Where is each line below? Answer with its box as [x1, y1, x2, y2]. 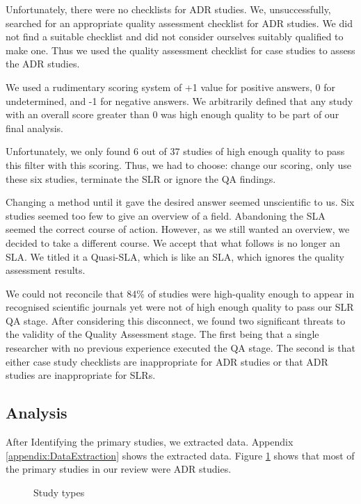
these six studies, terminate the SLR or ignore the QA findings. [6, 171, 276, 186]
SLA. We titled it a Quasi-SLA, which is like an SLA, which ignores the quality [6, 249, 344, 263]
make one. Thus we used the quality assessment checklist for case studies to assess [6, 42, 355, 57]
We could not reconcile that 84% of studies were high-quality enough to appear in [6, 286, 355, 300]
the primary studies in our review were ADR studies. [6, 462, 232, 476]
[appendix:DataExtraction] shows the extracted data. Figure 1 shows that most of [6, 448, 355, 462]
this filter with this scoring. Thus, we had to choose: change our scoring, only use [6, 157, 351, 172]
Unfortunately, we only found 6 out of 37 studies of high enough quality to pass [6, 144, 345, 158]
